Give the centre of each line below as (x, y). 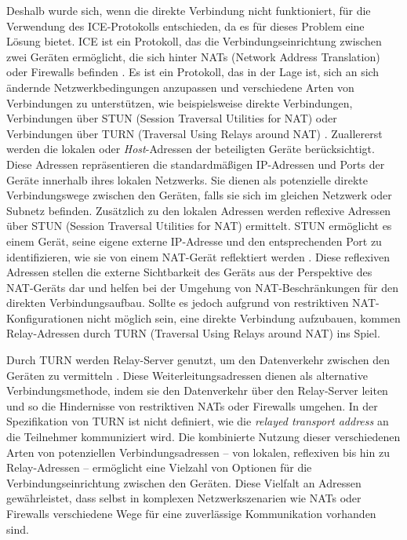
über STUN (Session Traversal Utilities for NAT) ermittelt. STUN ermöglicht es (199, 226)
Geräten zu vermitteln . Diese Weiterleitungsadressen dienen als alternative (187, 375)
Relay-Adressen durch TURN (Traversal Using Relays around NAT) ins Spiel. (193, 333)
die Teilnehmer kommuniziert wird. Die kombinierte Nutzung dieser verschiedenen (203, 437)
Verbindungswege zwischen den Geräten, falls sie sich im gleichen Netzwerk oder (199, 195)
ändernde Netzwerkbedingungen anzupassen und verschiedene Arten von (180, 87)
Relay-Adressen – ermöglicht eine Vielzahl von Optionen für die (159, 467)
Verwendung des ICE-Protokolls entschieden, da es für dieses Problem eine (185, 26)
